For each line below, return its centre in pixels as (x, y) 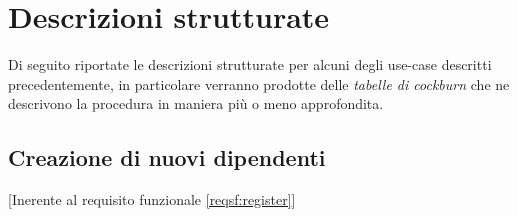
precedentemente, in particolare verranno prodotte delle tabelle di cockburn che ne (259, 83)
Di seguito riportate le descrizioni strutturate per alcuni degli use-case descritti (250, 64)
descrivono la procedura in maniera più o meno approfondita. (196, 103)
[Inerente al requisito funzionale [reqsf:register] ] (152, 199)
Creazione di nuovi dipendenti (167, 157)
